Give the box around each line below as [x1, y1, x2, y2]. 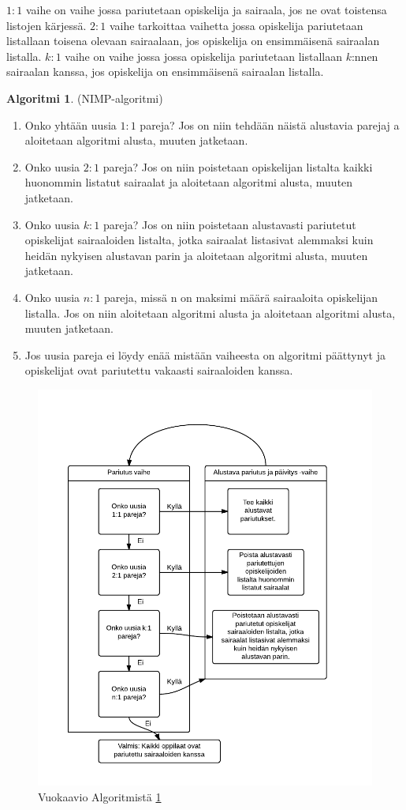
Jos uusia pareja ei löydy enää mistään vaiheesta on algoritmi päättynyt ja [24, 346, 386, 363]
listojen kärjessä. [6, 17, 87, 33]
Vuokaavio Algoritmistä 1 [38, 788, 162, 804]
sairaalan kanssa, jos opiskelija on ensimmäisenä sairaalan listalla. [6, 63, 324, 80]
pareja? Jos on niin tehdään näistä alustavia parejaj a [140, 116, 400, 133]
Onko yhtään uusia [24, 116, 117, 133]
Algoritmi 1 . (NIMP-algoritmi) [6, 89, 163, 106]
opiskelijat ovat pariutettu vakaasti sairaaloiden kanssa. [24, 362, 293, 379]
